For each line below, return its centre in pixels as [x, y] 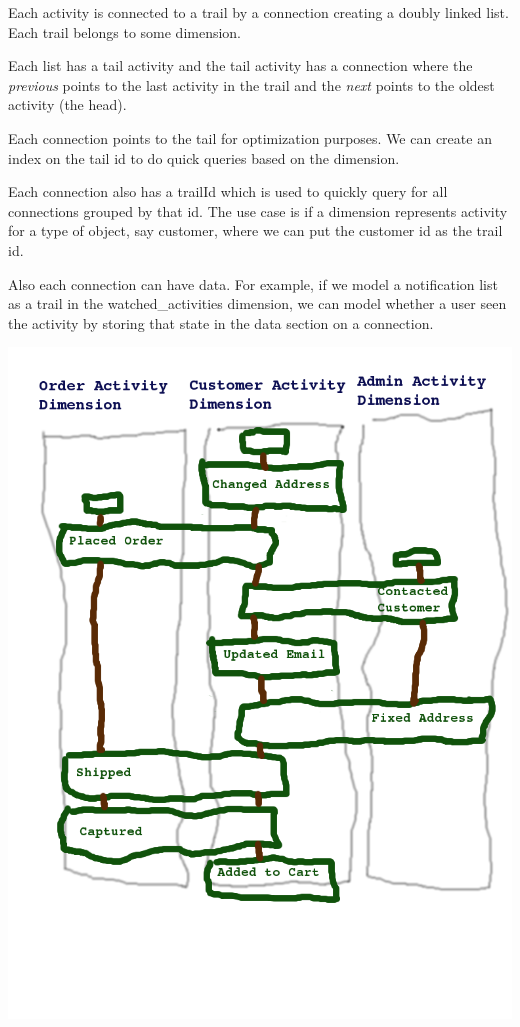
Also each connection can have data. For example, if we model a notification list [253, 283]
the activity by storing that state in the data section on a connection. [221, 322]
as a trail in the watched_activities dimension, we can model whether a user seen [257, 303]
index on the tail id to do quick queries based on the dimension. [204, 157]
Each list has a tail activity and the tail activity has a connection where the [240, 65]
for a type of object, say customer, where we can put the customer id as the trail [255, 230]
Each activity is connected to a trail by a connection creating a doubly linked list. [258, 12]
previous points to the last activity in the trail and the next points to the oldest [251, 84]
